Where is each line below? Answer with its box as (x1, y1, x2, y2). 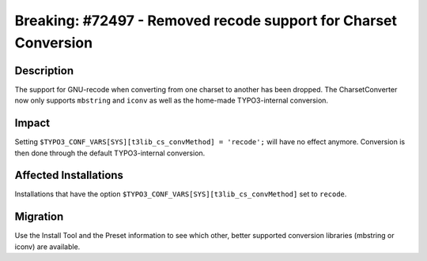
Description (14, 64, 74, 77)
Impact (14, 117, 51, 130)
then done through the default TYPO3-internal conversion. (14, 148, 206, 158)
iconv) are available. (14, 241, 81, 252)
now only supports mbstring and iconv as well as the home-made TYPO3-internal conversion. (14, 95, 328, 106)
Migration (14, 210, 64, 224)
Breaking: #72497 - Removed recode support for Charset (14, 12, 398, 29)
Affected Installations (14, 169, 124, 182)
